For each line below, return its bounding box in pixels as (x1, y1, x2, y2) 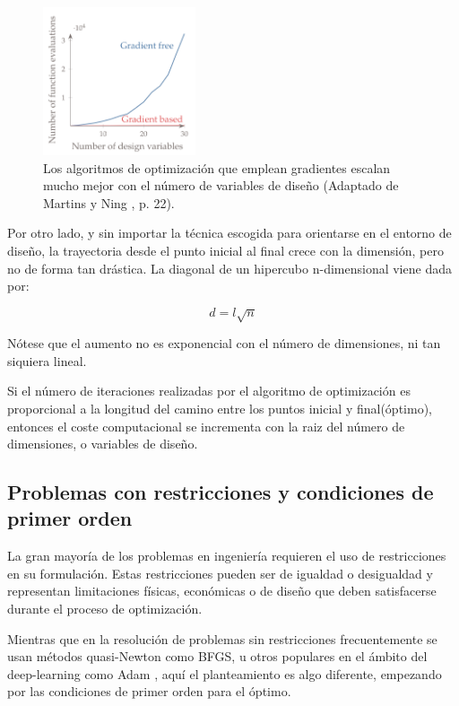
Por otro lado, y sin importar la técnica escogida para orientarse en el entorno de (7, 223, 452, 242)
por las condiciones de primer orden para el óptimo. (7, 682, 291, 701)
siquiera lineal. (7, 351, 87, 370)
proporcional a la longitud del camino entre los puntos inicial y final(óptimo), (7, 398, 432, 417)
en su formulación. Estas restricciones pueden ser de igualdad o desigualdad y (7, 563, 433, 582)
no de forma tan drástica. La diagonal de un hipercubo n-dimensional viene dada (7, 258, 452, 277)
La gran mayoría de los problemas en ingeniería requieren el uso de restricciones (7, 546, 446, 565)
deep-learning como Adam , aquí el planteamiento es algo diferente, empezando (7, 664, 442, 683)
